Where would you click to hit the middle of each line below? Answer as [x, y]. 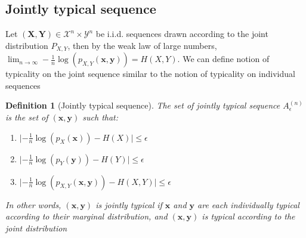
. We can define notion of [223, 59]
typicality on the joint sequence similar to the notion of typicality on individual [150, 74]
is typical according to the [248, 216]
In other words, [33, 204]
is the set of [27, 117]
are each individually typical [248, 204]
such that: [101, 117]
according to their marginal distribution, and [86, 216]
